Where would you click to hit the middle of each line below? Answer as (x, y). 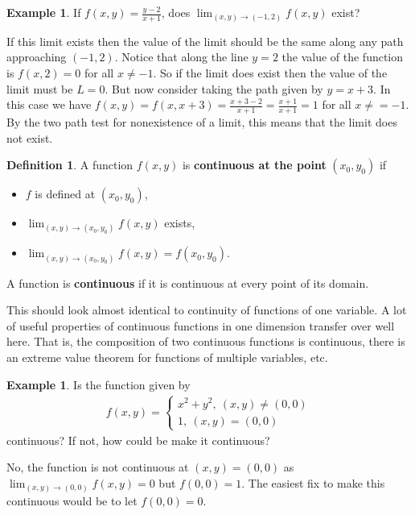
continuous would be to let (72, 500)
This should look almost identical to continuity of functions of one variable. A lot (207, 310)
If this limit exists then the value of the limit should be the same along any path (205, 41)
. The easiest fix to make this (313, 483)
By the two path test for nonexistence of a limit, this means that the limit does (202, 122)
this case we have (49, 104)
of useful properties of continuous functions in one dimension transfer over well (201, 325)
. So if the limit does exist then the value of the (270, 73)
